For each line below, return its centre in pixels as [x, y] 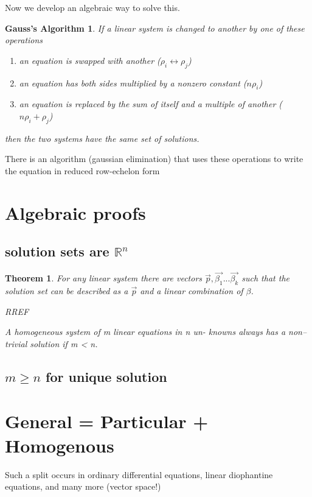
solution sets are [57, 251]
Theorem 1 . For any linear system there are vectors [104, 278]
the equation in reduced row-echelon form [82, 170]
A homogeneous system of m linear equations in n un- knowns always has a [145, 332]
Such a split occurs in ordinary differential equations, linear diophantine [139, 474]
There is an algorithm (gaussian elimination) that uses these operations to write [154, 159]
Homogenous [60, 445]
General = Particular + [107, 421]
